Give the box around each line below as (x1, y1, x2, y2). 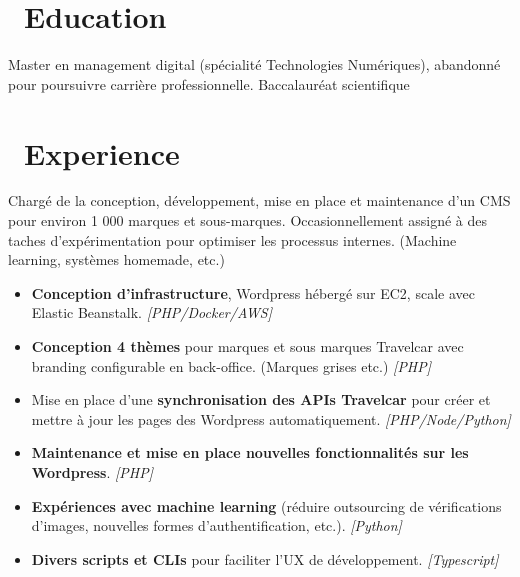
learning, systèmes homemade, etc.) (8, 249, 225, 270)
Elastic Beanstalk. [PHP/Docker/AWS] (31, 302, 273, 323)
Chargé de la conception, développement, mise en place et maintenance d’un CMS (8, 190, 511, 211)
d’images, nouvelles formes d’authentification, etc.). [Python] (31, 515, 402, 536)
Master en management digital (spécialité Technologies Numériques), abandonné (8, 54, 501, 75)
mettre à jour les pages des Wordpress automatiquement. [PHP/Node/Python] (31, 408, 511, 429)
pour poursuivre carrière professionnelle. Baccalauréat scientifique (8, 73, 410, 94)
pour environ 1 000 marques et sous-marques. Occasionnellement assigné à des (8, 210, 488, 231)
